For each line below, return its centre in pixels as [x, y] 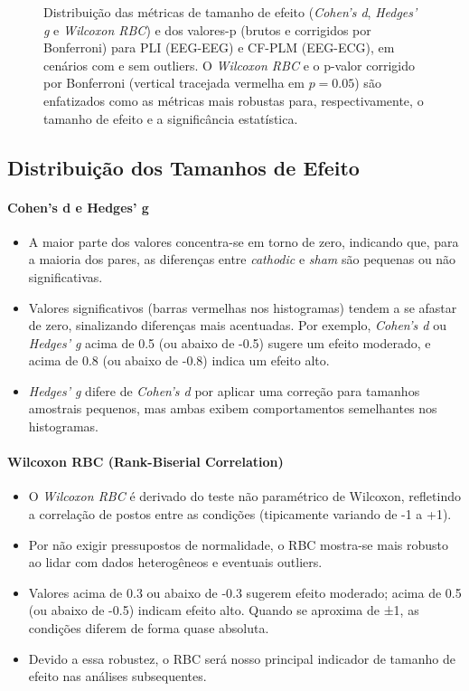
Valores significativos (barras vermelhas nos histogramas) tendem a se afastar [243, 307]
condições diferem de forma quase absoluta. [149, 628]
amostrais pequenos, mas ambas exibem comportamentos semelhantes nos [233, 408]
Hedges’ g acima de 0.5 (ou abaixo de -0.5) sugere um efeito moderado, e [230, 342]
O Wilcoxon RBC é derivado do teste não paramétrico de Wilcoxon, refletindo [244, 496]
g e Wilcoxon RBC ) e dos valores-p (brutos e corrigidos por [207, 29]
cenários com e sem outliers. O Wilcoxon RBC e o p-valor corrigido [230, 65]
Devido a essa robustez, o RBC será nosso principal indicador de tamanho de [242, 658]
